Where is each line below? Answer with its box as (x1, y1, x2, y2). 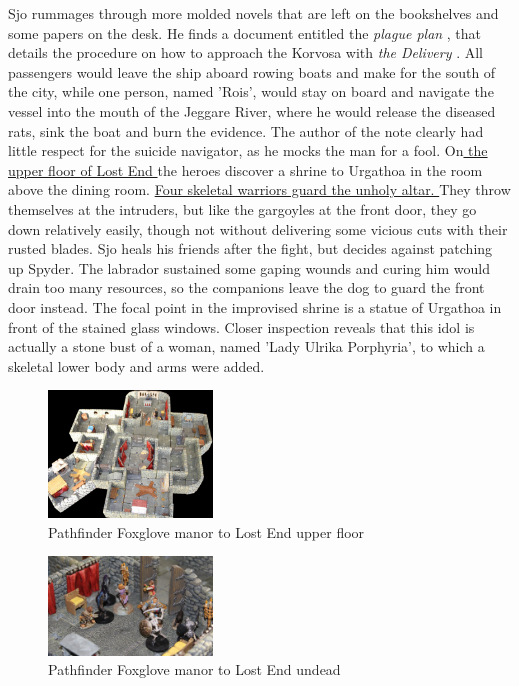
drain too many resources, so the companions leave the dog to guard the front (8, 277, 485, 298)
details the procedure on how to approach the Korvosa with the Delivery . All (8, 42, 484, 63)
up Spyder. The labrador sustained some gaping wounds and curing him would (8, 257, 490, 278)
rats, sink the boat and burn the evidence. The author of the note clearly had (8, 120, 484, 141)
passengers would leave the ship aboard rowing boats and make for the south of (8, 61, 496, 82)
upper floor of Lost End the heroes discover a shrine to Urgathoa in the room (8, 159, 483, 180)
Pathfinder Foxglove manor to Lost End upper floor (48, 521, 365, 542)
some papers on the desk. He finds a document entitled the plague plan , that (8, 22, 482, 43)
